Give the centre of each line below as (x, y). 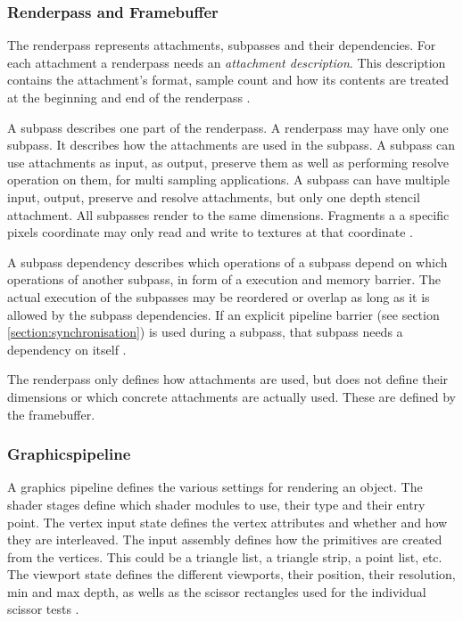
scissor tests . (43, 609)
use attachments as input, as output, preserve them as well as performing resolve (228, 162)
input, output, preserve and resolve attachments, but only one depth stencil (214, 196)
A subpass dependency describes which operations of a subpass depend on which (227, 261)
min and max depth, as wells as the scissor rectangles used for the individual (217, 591)
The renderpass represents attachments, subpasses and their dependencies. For (222, 45)
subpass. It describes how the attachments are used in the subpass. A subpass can (231, 145)
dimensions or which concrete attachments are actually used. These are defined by (231, 396)
